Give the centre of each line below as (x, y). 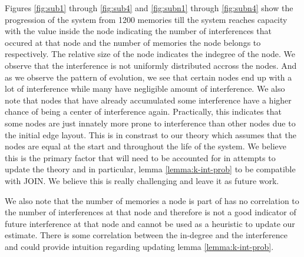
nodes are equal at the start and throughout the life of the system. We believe (146, 146)
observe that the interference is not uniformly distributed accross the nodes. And (151, 65)
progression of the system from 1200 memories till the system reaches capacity (146, 19)
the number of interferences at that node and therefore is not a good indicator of (151, 212)
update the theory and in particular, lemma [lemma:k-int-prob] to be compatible (150, 169)
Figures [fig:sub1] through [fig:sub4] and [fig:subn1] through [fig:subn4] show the (149, 8)
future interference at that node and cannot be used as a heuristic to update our (150, 223)
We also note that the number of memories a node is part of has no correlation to (152, 200)
